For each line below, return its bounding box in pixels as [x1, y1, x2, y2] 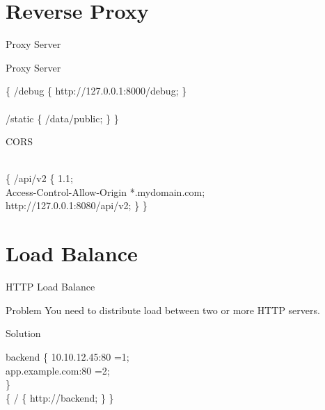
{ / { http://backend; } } [6, 390, 114, 404]
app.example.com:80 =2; [6, 363, 110, 377]
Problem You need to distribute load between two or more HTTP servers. [6, 302, 320, 317]
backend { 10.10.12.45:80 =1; [6, 349, 129, 363]
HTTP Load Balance [6, 279, 95, 294]
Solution [6, 326, 41, 341]
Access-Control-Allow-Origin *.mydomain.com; [6, 184, 205, 199]
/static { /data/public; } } [6, 110, 119, 125]
